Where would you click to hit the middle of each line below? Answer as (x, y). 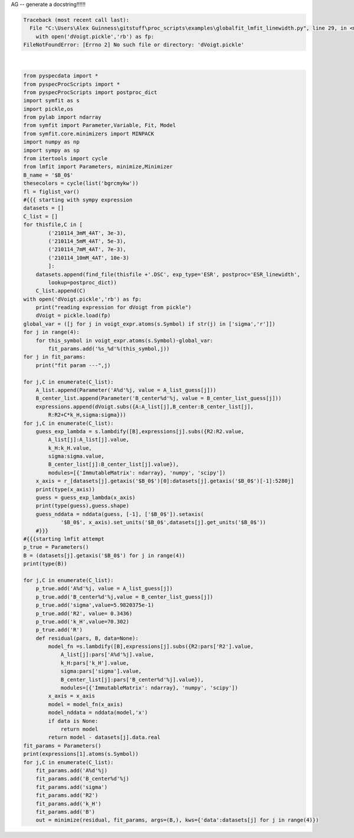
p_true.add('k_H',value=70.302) (83, 621)
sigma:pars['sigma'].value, (101, 671)
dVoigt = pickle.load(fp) (73, 316)
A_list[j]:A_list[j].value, (89, 440)
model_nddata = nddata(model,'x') (98, 713)
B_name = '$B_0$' (48, 175)
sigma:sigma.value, (76, 456)
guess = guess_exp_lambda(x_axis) (86, 498)
